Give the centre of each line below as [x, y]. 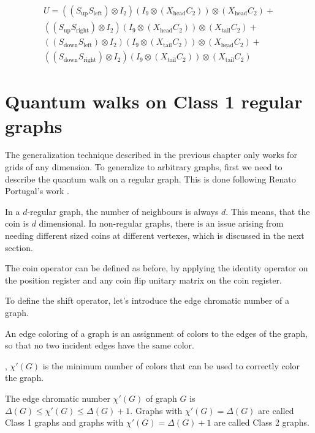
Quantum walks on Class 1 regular [154, 101]
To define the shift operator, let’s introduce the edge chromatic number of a [147, 300]
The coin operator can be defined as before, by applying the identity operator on [157, 268]
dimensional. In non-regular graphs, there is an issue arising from [161, 223]
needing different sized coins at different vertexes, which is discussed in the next [155, 235]
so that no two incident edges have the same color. [100, 345]
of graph [161, 398]
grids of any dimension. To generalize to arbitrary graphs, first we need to [144, 167]
